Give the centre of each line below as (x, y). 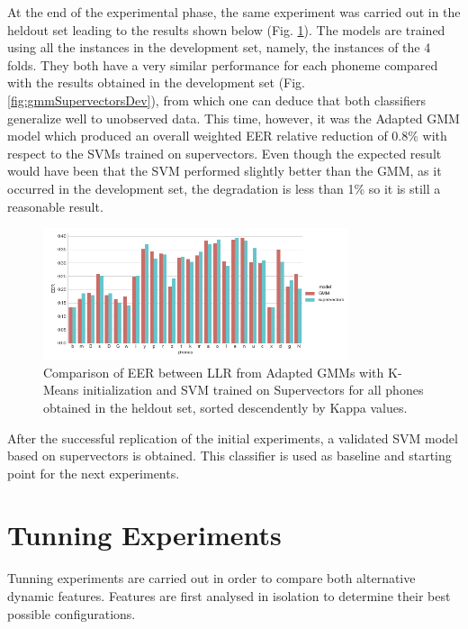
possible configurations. (72, 613)
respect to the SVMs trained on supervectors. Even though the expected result (225, 153)
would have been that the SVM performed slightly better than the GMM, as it (225, 171)
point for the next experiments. (94, 473)
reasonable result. (55, 206)
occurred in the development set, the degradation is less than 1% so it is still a (224, 188)
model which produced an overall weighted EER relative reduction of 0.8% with (227, 136)
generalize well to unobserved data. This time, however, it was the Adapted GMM (234, 118)
